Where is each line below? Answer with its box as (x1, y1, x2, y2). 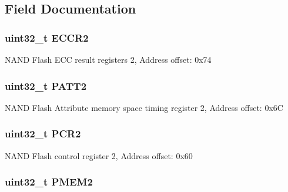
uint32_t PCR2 (5, 126, 81, 141)
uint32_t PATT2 (5, 78, 87, 93)
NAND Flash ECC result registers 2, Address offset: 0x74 (5, 53, 212, 65)
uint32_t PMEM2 (5, 174, 93, 189)
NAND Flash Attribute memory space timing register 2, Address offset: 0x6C (5, 101, 283, 113)
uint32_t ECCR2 (5, 30, 89, 45)
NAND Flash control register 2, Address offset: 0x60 (5, 149, 193, 161)
